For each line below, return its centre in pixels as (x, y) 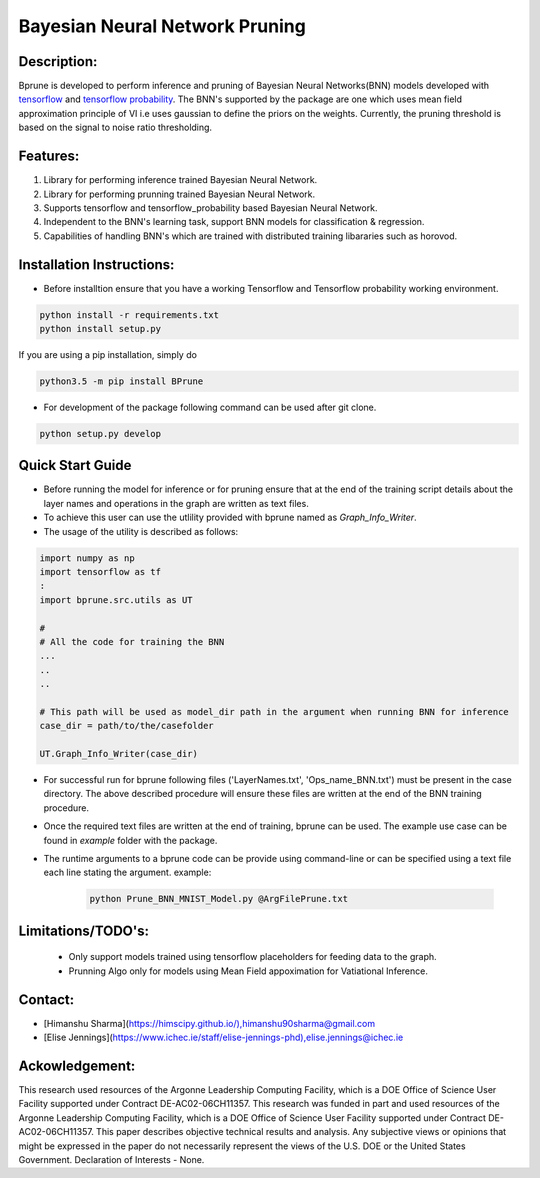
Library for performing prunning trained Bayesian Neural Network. (179, 194)
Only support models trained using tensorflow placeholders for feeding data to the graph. (252, 957)
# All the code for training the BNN (132, 641)
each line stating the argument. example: (127, 872)
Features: (49, 156)
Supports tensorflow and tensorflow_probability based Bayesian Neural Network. (210, 207)
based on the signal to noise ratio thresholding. (115, 127)
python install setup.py (100, 328)
